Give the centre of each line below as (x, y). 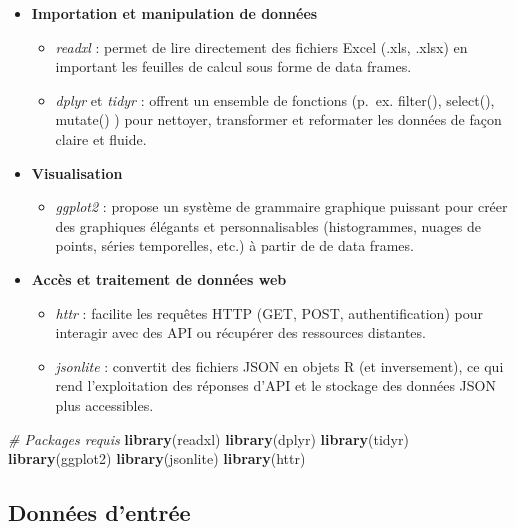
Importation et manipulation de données (174, 13)
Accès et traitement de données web (159, 278)
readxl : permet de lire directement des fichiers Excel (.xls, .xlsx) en (261, 46)
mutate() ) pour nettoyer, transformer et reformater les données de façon (278, 119)
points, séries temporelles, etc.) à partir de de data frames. (234, 245)
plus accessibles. (104, 404)
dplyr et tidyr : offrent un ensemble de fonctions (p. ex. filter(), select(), (275, 99)
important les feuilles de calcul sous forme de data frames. (233, 66)
